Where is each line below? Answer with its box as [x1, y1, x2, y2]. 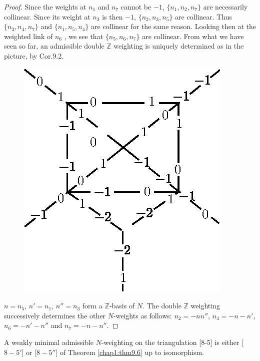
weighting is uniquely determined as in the [113, 41, 244, 51]
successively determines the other [4, 310, 105, 320]
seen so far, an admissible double [4, 41, 104, 51]
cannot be [120, 2, 151, 12]
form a [82, 300, 102, 311]
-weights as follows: [113, 310, 172, 320]
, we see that [64, 31, 103, 41]
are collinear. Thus [175, 11, 232, 22]
